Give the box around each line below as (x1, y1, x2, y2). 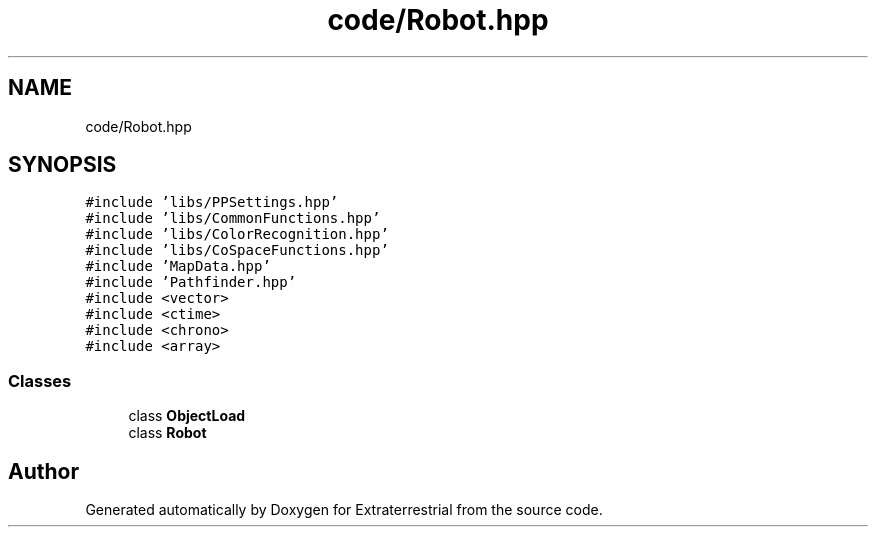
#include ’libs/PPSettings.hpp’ (85, 194, 339, 211)
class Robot (128, 424, 207, 442)
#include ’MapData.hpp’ (85, 258, 271, 275)
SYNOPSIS (8, 152, 117, 178)
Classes (8, 370, 72, 391)
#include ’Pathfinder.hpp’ (85, 274, 297, 291)
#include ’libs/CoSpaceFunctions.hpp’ (85, 242, 389, 259)
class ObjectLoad (128, 407, 246, 425)
